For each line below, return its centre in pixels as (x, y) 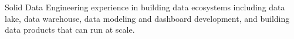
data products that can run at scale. (70, 30)
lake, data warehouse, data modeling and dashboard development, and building (147, 18)
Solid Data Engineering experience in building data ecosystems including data (145, 7)
